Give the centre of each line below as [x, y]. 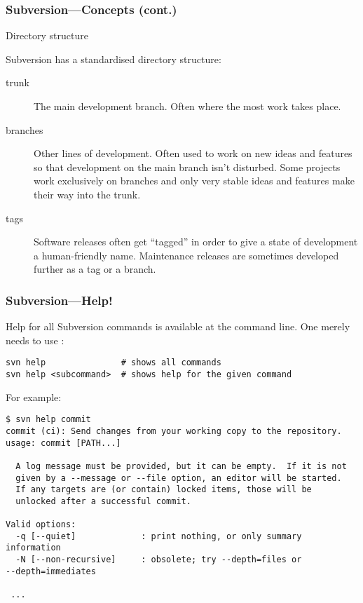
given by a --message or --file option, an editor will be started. [179, 478]
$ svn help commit [48, 420]
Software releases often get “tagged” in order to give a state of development [196, 242]
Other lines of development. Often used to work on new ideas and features [193, 153]
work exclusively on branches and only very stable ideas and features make [194, 181]
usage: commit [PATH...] [63, 443]
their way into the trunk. [87, 194]
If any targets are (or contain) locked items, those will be [164, 490]
